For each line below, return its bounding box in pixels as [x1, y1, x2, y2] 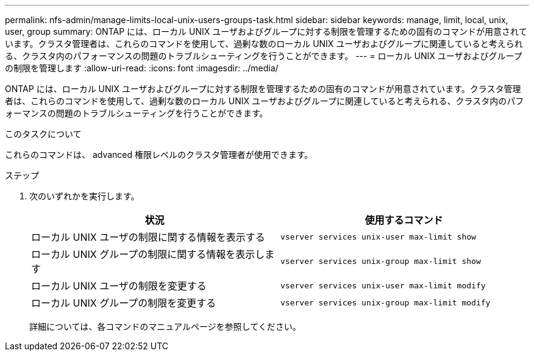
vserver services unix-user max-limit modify [280, 280, 486, 290]
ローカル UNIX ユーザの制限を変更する [31, 280, 207, 292]
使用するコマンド [365, 214, 443, 226]
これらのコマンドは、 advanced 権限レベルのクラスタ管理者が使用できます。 [5, 149, 313, 160]
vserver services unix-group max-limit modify [280, 297, 491, 307]
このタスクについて [5, 129, 82, 139]
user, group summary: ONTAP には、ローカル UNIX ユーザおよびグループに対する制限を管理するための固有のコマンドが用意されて [5, 26, 527, 37]
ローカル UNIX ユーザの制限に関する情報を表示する [31, 231, 265, 243]
